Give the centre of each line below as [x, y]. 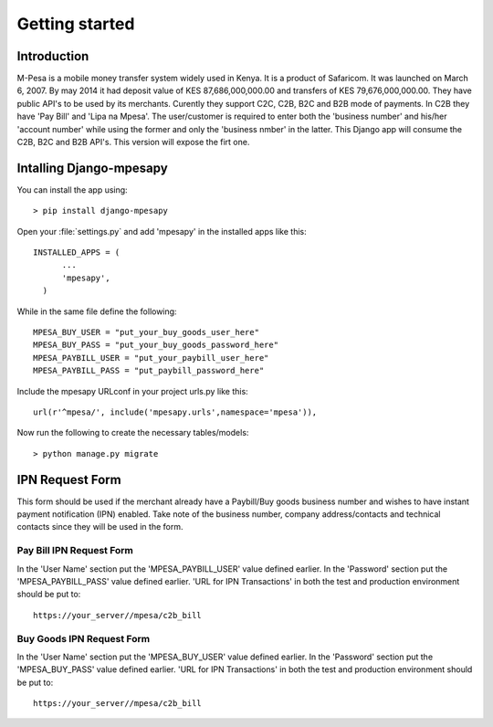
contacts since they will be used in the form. [100, 527]
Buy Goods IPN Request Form [84, 638]
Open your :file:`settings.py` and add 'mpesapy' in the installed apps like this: [162, 231]
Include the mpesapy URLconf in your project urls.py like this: [132, 391]
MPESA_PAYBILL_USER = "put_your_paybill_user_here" [151, 358]
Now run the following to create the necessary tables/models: [133, 433]
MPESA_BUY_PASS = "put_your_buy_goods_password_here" [156, 345]
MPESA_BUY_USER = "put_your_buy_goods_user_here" [147, 332]
